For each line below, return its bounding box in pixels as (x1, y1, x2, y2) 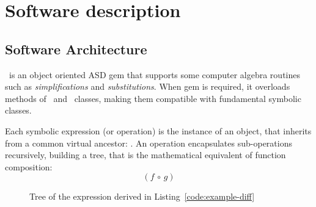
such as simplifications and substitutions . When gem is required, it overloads (5, 80, 290, 93)
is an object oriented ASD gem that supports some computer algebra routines (9, 68, 300, 81)
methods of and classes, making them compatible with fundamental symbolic (5, 92, 301, 104)
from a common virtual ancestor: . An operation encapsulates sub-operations (5, 136, 292, 149)
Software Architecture (5, 39, 147, 58)
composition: (5, 160, 53, 173)
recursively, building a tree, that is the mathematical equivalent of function (5, 148, 286, 161)
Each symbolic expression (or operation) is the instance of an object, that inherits (5, 124, 312, 137)
